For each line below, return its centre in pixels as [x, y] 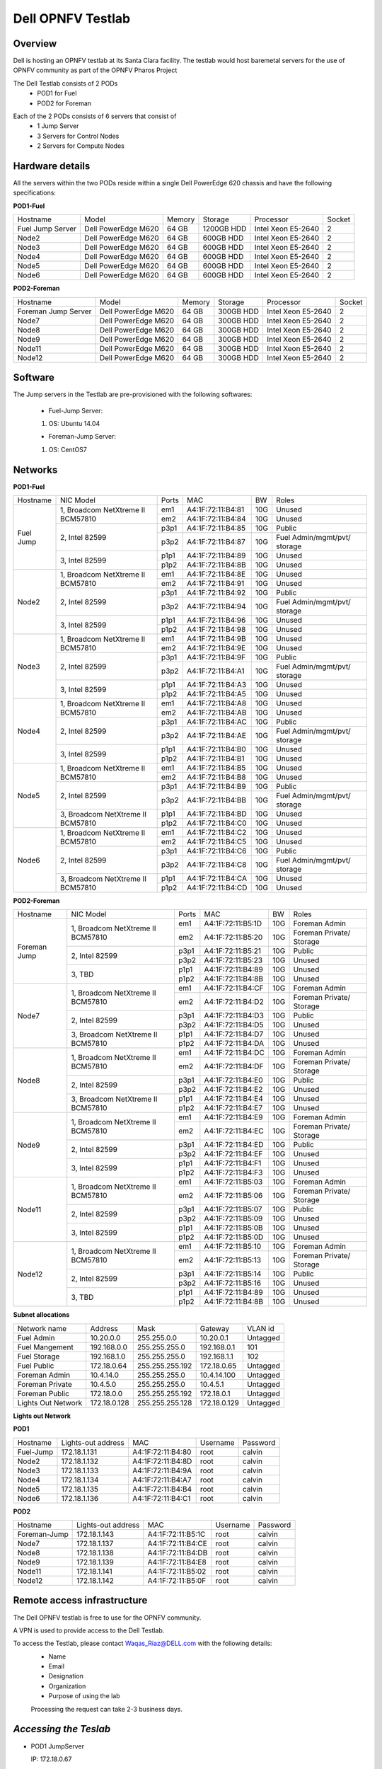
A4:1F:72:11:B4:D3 [234, 1015]
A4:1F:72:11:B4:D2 [234, 1002]
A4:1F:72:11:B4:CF [234, 989]
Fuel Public [36, 1366]
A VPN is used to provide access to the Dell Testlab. [89, 1630]
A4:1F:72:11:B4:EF [233, 1154]
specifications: [35, 193]
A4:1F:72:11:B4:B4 [162, 1489]
